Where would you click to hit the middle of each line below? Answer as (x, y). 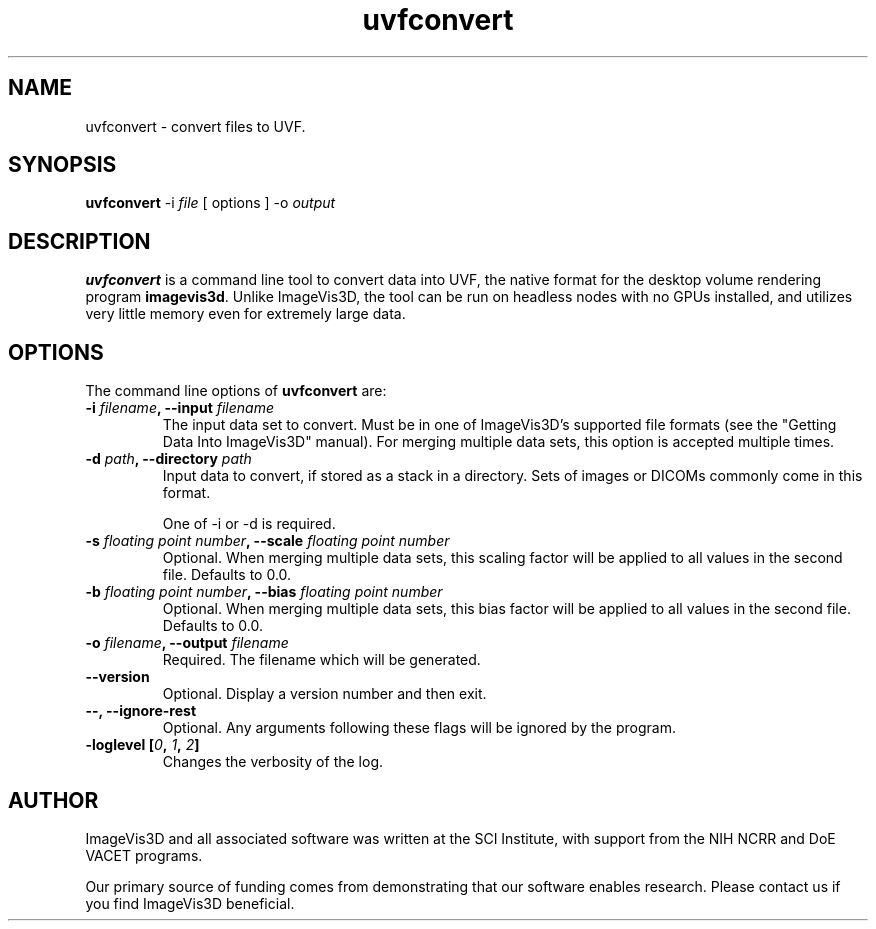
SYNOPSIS (62, 165)
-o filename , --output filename (187, 643)
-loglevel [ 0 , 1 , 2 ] (142, 745)
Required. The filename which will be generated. (321, 660)
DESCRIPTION (79, 241)
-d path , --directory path (168, 459)
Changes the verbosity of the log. (272, 762)
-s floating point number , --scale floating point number (267, 541)
